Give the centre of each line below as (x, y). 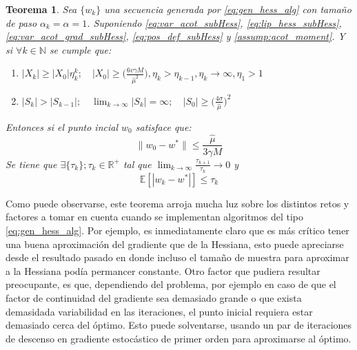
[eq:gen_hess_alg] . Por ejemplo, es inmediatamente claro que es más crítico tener (177, 230)
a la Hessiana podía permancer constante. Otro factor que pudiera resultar (163, 270)
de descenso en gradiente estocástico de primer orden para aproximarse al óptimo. (178, 338)
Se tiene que (31, 164)
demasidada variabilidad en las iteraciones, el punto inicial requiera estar (159, 311)
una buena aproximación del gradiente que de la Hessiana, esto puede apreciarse (175, 244)
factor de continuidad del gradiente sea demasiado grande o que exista (154, 297)
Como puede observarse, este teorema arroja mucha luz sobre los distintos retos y (177, 203)
